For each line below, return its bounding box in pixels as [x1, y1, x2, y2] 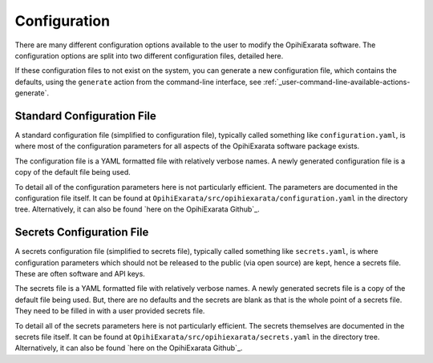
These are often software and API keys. [14, 269, 146, 279]
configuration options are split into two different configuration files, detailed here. [14, 50, 284, 60]
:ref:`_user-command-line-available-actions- [263, 77, 411, 87]
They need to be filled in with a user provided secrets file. [14, 306, 205, 316]
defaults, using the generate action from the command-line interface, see [14, 77, 262, 87]
